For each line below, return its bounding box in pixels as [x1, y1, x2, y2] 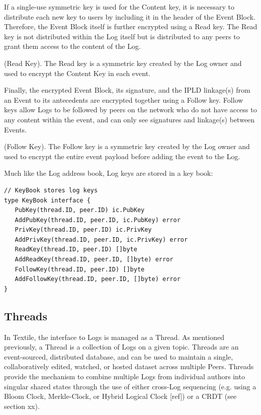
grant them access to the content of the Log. [4, 41, 141, 51]
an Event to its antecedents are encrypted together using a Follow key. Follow [4, 94, 243, 105]
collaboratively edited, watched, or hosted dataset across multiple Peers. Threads [4, 361, 254, 372]
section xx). [4, 400, 40, 411]
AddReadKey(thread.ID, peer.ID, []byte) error [15, 256, 173, 263]
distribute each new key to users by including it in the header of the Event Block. [4, 11, 256, 22]
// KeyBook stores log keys [4, 186, 98, 194]
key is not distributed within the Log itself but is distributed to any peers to [4, 31, 240, 41]
